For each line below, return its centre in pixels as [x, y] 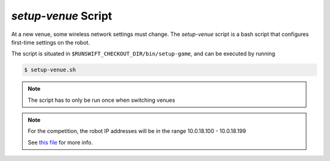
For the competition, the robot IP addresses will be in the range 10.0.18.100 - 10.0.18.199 [137, 131]
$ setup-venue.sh [50, 70]
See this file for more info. [60, 142]
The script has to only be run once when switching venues [101, 100]
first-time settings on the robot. [51, 42]
